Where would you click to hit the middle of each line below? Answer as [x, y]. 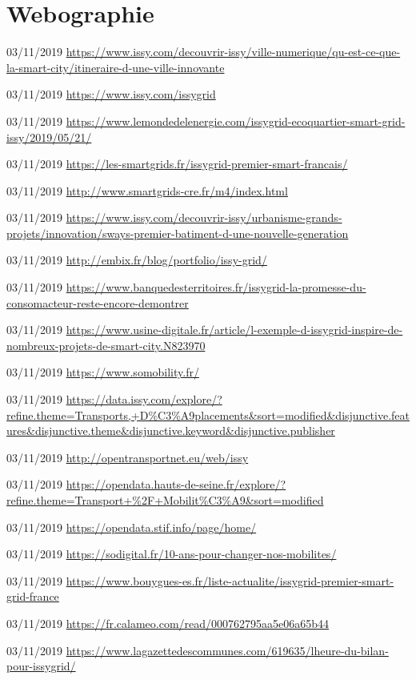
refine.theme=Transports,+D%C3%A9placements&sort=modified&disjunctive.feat [208, 414]
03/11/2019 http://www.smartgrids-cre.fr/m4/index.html [147, 190]
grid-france [33, 596]
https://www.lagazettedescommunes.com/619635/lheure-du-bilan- [227, 650]
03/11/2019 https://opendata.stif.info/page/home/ [132, 527]
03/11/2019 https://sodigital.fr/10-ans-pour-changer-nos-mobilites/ [172, 554]
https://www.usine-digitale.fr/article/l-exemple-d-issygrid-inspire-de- [234, 330]
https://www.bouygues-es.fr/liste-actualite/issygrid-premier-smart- [230, 580]
